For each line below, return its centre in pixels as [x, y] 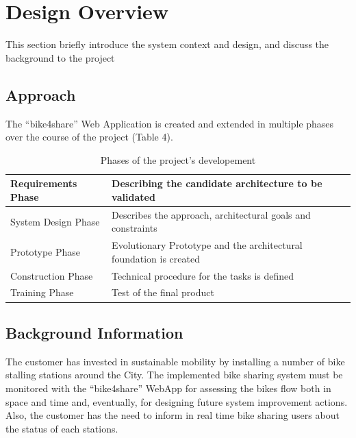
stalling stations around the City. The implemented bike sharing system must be [174, 375]
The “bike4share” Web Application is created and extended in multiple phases [170, 123]
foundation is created [156, 258]
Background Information [94, 332]
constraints [135, 228]
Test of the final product [163, 292]
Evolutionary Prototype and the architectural [207, 245]
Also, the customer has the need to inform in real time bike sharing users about [173, 415]
